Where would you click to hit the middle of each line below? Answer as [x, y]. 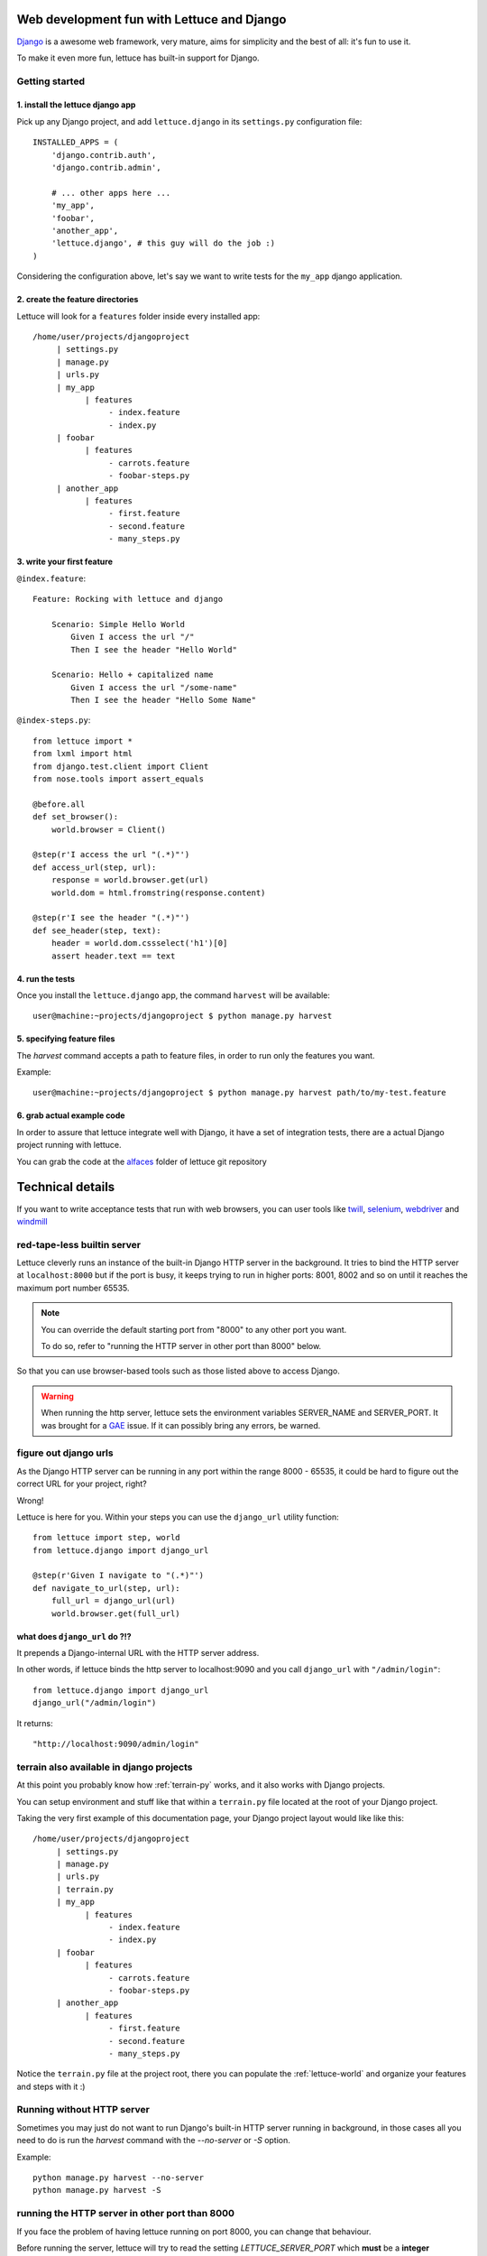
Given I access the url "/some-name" [154, 687]
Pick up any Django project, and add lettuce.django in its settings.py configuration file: [189, 121]
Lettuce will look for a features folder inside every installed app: [138, 316]
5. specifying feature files [66, 1039]
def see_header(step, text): [97, 930]
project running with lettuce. [69, 1145]
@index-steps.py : [54, 720]
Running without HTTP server [83, 2110]
